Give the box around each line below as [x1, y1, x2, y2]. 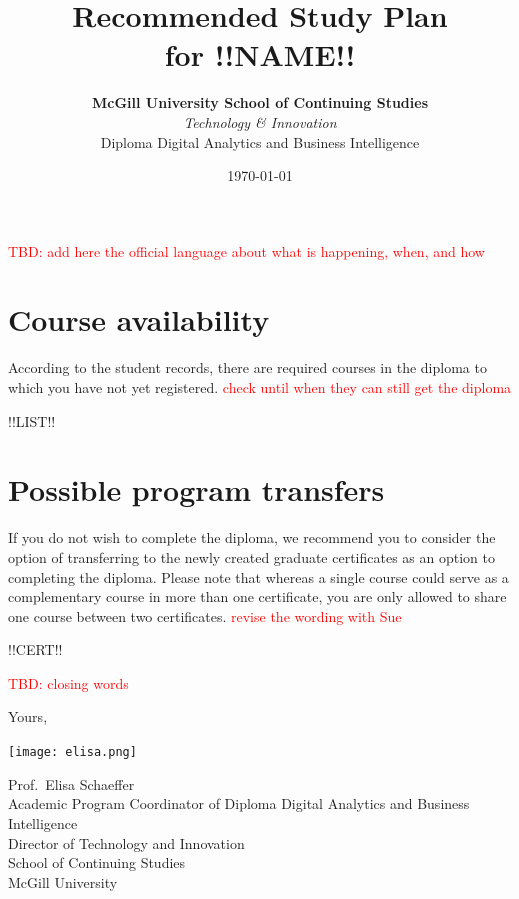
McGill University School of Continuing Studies [92, 92, 428, 113]
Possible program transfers [8, 469, 385, 510]
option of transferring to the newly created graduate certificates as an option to [8, 546, 495, 567]
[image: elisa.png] [8, 745, 137, 760]
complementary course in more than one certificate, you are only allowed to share [8, 586, 507, 607]
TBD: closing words [8, 672, 129, 693]
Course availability [8, 299, 270, 340]
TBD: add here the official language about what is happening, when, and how [8, 240, 485, 261]
